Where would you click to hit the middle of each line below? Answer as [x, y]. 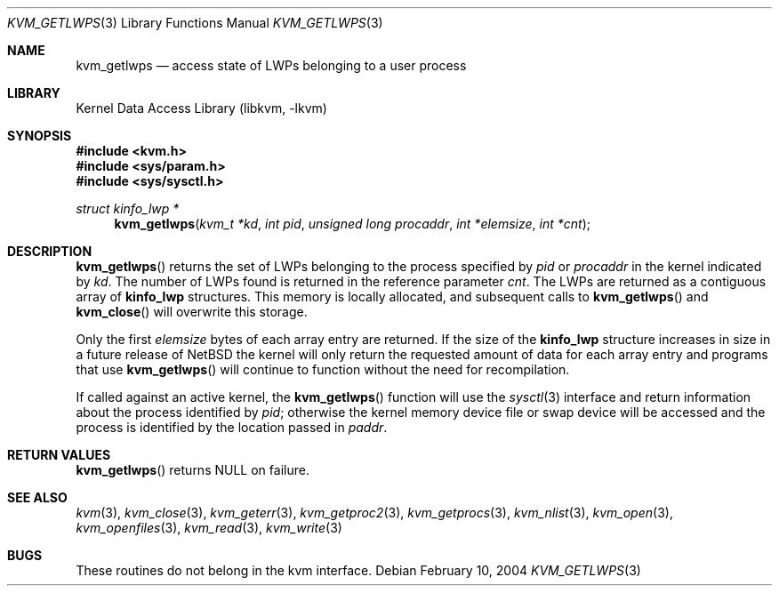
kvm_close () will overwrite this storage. [192, 312]
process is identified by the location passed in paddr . [232, 427]
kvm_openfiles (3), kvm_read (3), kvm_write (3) [209, 528]
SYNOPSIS [40, 136]
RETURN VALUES [59, 455]
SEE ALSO [37, 497]
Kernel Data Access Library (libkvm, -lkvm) [201, 108]
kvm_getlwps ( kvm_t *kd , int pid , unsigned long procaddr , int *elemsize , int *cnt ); [352, 224]
